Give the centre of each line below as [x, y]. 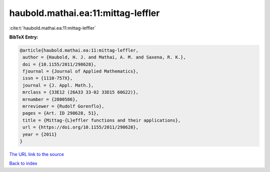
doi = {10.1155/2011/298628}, [60, 64]
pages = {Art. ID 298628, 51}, [61, 113]
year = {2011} [40, 134]
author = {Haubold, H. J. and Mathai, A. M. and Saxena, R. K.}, [104, 57]
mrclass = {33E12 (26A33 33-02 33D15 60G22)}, [80, 92]
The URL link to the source [37, 154]
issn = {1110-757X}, [48, 78]
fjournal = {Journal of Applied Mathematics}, [80, 71]
